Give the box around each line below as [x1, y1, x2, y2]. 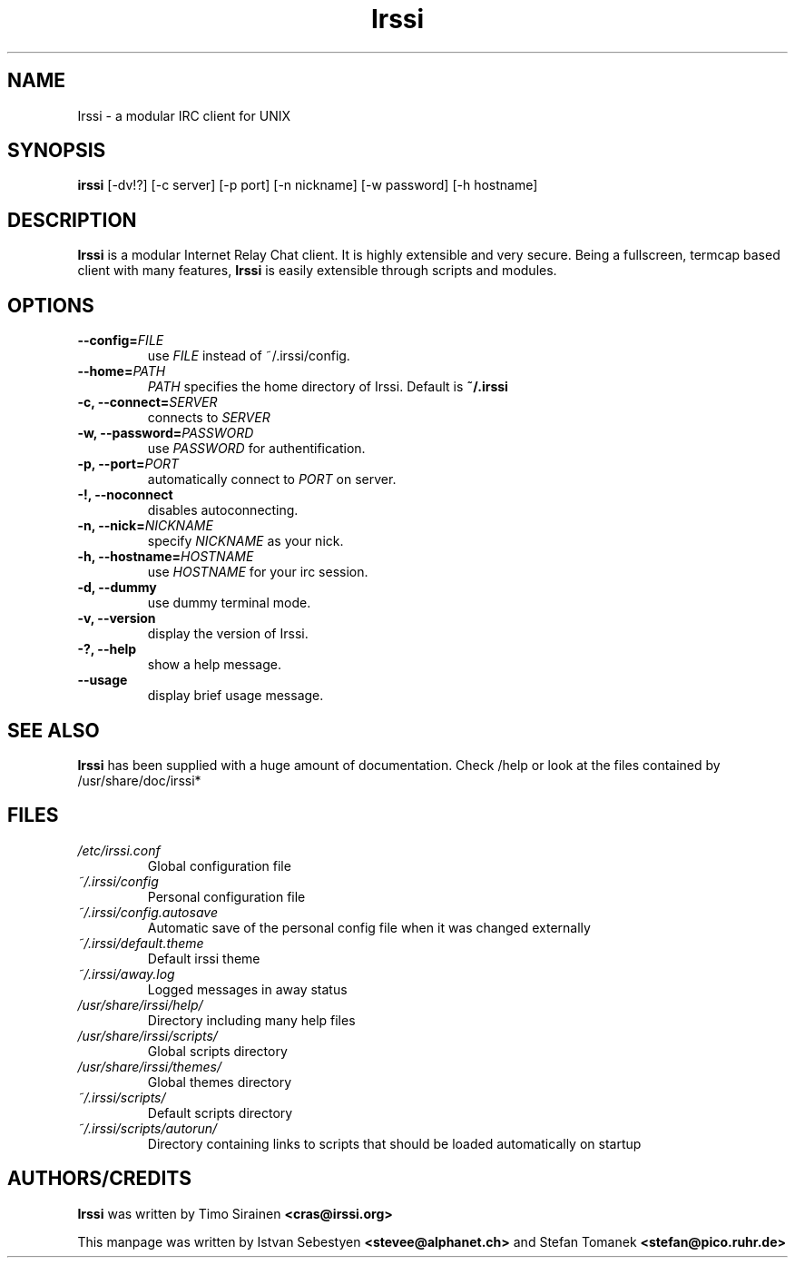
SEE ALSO [7, 718, 100, 742]
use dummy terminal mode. [147, 595, 311, 611]
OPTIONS [7, 293, 94, 317]
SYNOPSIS [7, 139, 106, 163]
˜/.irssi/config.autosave [77, 904, 218, 920]
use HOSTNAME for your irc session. [147, 564, 368, 580]
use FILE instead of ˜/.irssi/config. [147, 348, 350, 364]
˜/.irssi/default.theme [77, 934, 204, 951]
